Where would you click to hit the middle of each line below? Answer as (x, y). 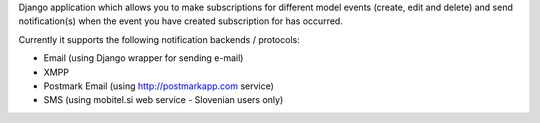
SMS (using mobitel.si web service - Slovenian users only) (163, 100)
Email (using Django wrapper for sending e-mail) (143, 58)
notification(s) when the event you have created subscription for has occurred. (181, 21)
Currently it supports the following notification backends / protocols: (159, 39)
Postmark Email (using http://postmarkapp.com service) (159, 86)
